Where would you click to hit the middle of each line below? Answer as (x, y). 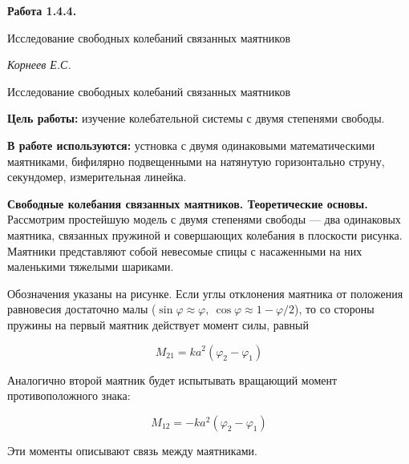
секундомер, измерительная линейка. (97, 177)
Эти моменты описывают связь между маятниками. (132, 450)
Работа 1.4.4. (42, 10)
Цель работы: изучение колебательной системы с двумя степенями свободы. (196, 118)
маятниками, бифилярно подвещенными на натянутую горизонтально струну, (196, 161)
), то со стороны (334, 309)
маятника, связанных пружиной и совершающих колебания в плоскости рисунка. (205, 234)
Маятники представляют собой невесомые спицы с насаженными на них (185, 250)
